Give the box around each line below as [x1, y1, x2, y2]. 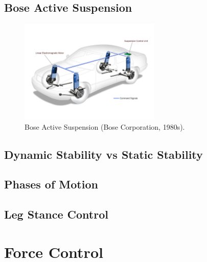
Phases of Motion [4, 176, 98, 192]
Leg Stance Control [4, 206, 108, 222]
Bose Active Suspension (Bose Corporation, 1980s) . [25, 121, 185, 132]
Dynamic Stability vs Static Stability [4, 146, 203, 162]
